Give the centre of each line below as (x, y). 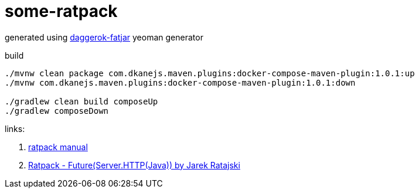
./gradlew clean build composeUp (81, 101)
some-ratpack (61, 11)
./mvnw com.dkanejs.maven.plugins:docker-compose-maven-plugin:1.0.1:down (180, 82)
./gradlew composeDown (57, 111)
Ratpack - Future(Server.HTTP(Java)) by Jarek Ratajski (134, 165)
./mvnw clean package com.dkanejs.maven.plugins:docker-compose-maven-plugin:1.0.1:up (210, 73)
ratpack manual (58, 147)
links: (15, 128)
